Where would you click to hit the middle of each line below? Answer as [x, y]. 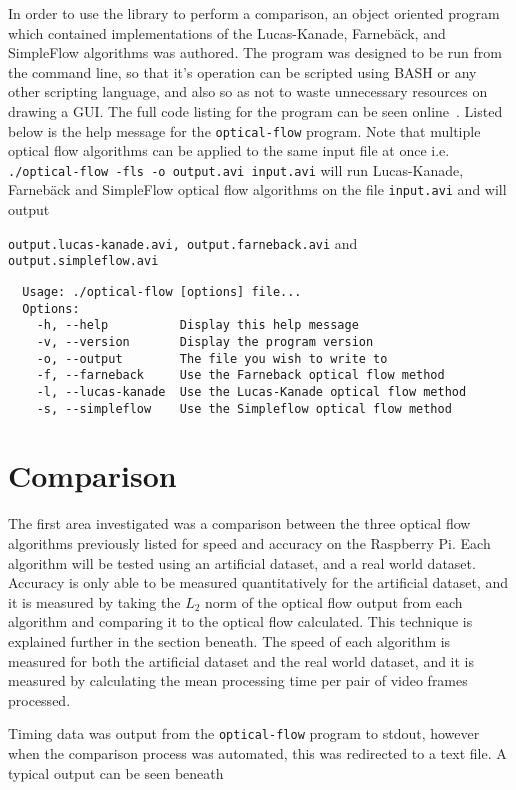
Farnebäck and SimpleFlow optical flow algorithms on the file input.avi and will [257, 189]
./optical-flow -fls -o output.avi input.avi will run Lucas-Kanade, [236, 169]
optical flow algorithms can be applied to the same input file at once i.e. [229, 150]
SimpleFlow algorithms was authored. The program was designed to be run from [255, 52]
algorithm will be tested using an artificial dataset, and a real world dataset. [242, 562]
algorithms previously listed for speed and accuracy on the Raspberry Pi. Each [249, 543]
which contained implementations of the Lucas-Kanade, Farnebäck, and [227, 32]
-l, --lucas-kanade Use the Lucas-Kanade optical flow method [251, 391]
